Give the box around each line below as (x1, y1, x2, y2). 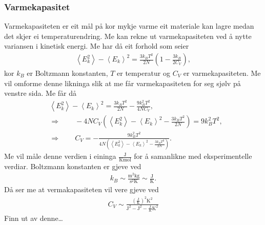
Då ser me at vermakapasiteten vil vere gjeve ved (4, 184, 159, 195)
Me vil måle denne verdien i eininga (4, 151, 116, 161)
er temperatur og (117, 68, 171, 78)
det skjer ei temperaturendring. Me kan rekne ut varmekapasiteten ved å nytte (4, 30, 252, 41)
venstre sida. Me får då (4, 88, 77, 98)
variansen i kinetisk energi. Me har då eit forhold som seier (4, 40, 189, 51)
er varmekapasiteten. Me (183, 68, 261, 78)
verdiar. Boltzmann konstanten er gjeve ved (4, 160, 141, 171)
